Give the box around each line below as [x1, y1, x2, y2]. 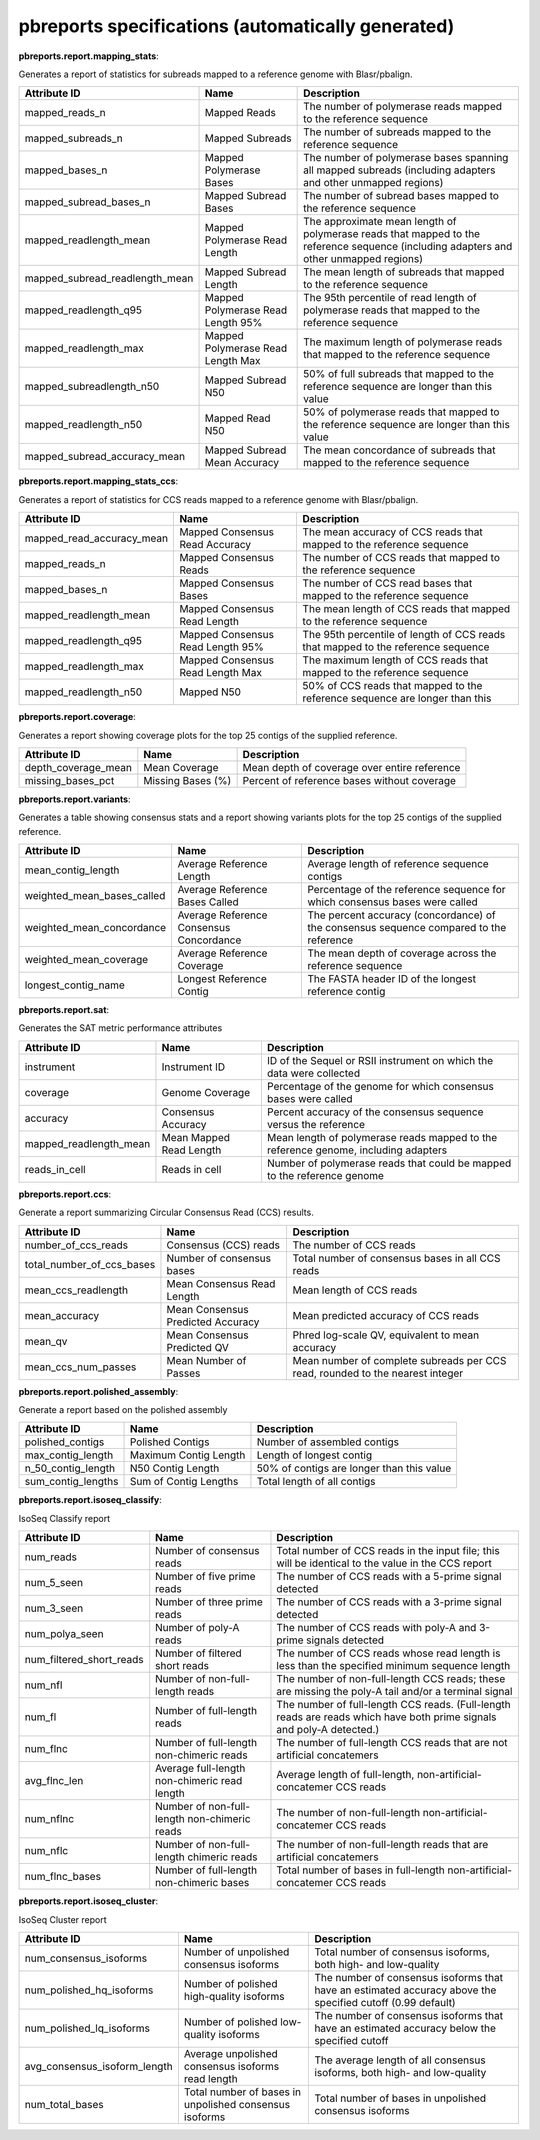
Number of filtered [155, 1646, 242, 1660]
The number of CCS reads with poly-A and [276, 1621, 477, 1635]
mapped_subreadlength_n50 [24, 380, 160, 394]
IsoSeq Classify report [18, 1512, 111, 1524]
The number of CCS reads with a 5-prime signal [276, 1570, 502, 1584]
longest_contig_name [24, 978, 125, 992]
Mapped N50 [179, 685, 242, 699]
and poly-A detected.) [276, 1723, 380, 1737]
